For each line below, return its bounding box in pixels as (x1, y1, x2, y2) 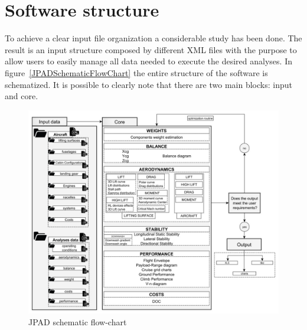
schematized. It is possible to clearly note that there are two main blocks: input (5, 78, 292, 90)
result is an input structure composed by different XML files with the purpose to (5, 43, 297, 55)
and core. (5, 90, 38, 102)
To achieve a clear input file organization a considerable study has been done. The (5, 32, 302, 44)
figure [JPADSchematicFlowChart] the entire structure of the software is (5, 66, 268, 79)
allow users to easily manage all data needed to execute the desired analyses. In (5, 55, 292, 67)
